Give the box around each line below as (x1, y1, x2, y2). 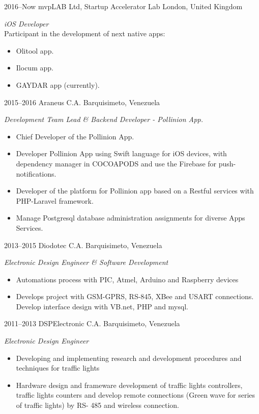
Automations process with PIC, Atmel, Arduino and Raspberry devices (16, 274, 239, 284)
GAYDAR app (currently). (16, 79, 100, 90)
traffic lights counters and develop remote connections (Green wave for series (16, 389, 255, 400)
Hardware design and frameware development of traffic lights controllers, (16, 379, 243, 390)
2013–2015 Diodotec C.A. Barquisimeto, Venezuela (4, 239, 162, 250)
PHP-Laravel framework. (16, 195, 94, 206)
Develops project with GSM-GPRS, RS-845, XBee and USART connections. (16, 291, 254, 302)
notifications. (16, 168, 56, 179)
